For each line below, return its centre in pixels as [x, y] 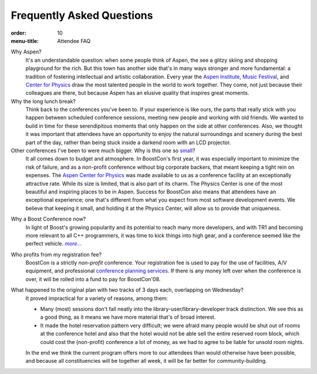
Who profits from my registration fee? [56, 254]
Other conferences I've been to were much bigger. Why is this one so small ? [103, 151]
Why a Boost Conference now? [48, 219]
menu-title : [25, 41]
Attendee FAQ [74, 41]
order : [18, 33]
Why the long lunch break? [43, 101]
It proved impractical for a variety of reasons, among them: [97, 298]
